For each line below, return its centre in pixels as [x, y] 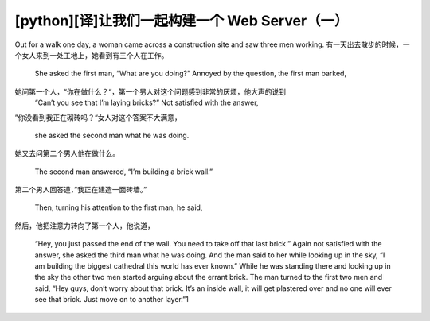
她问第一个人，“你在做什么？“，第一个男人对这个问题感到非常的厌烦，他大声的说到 [150, 91]
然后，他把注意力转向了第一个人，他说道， [84, 226]
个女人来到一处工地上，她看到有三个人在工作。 [92, 55]
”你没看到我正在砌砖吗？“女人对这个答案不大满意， [98, 117]
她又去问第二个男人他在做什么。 [67, 153]
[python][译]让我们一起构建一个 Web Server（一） [182, 21]
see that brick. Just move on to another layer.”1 [111, 300]
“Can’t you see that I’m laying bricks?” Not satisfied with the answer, [147, 102]
